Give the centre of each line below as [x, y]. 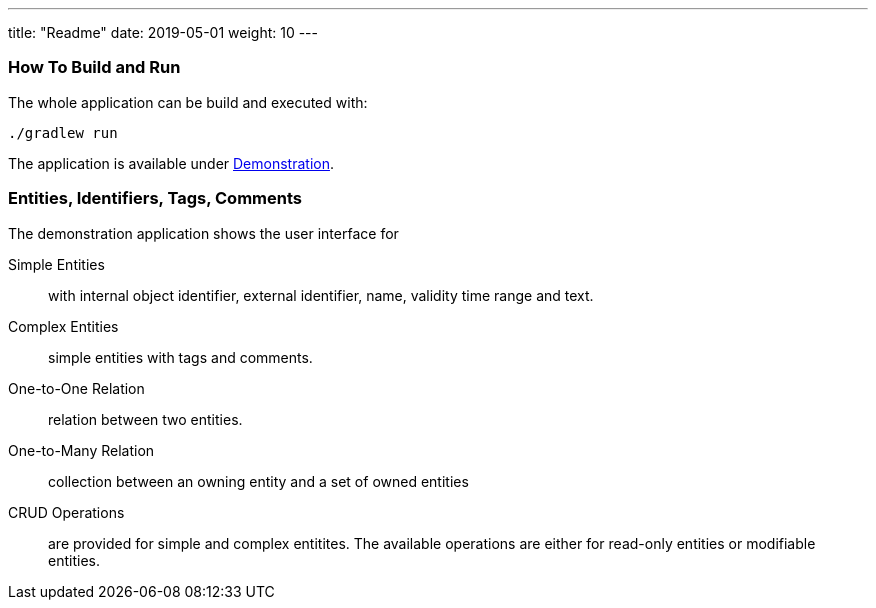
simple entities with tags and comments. [180, 357]
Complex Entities [63, 326]
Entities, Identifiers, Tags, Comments [155, 198]
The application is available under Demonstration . [171, 163]
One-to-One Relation [76, 388]
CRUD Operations [66, 512]
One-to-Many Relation [81, 450]
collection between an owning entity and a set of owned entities [258, 481]
